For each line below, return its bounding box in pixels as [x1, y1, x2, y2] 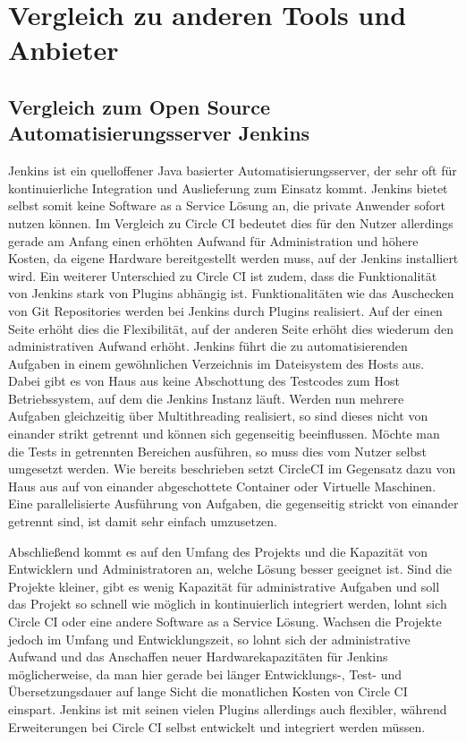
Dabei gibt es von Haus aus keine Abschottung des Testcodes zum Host [8, 371, 400, 390]
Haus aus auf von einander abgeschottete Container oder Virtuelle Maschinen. [8, 476, 436, 495]
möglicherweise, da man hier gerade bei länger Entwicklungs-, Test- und [8, 664, 402, 683]
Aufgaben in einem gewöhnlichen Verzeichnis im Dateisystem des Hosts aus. [8, 354, 425, 372]
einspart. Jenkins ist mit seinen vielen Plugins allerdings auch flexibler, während [8, 699, 447, 718]
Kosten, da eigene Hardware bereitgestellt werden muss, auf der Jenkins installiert [8, 249, 459, 268]
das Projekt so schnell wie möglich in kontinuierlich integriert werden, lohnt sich [8, 594, 447, 613]
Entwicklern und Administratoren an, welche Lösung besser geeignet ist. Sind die [8, 559, 452, 578]
